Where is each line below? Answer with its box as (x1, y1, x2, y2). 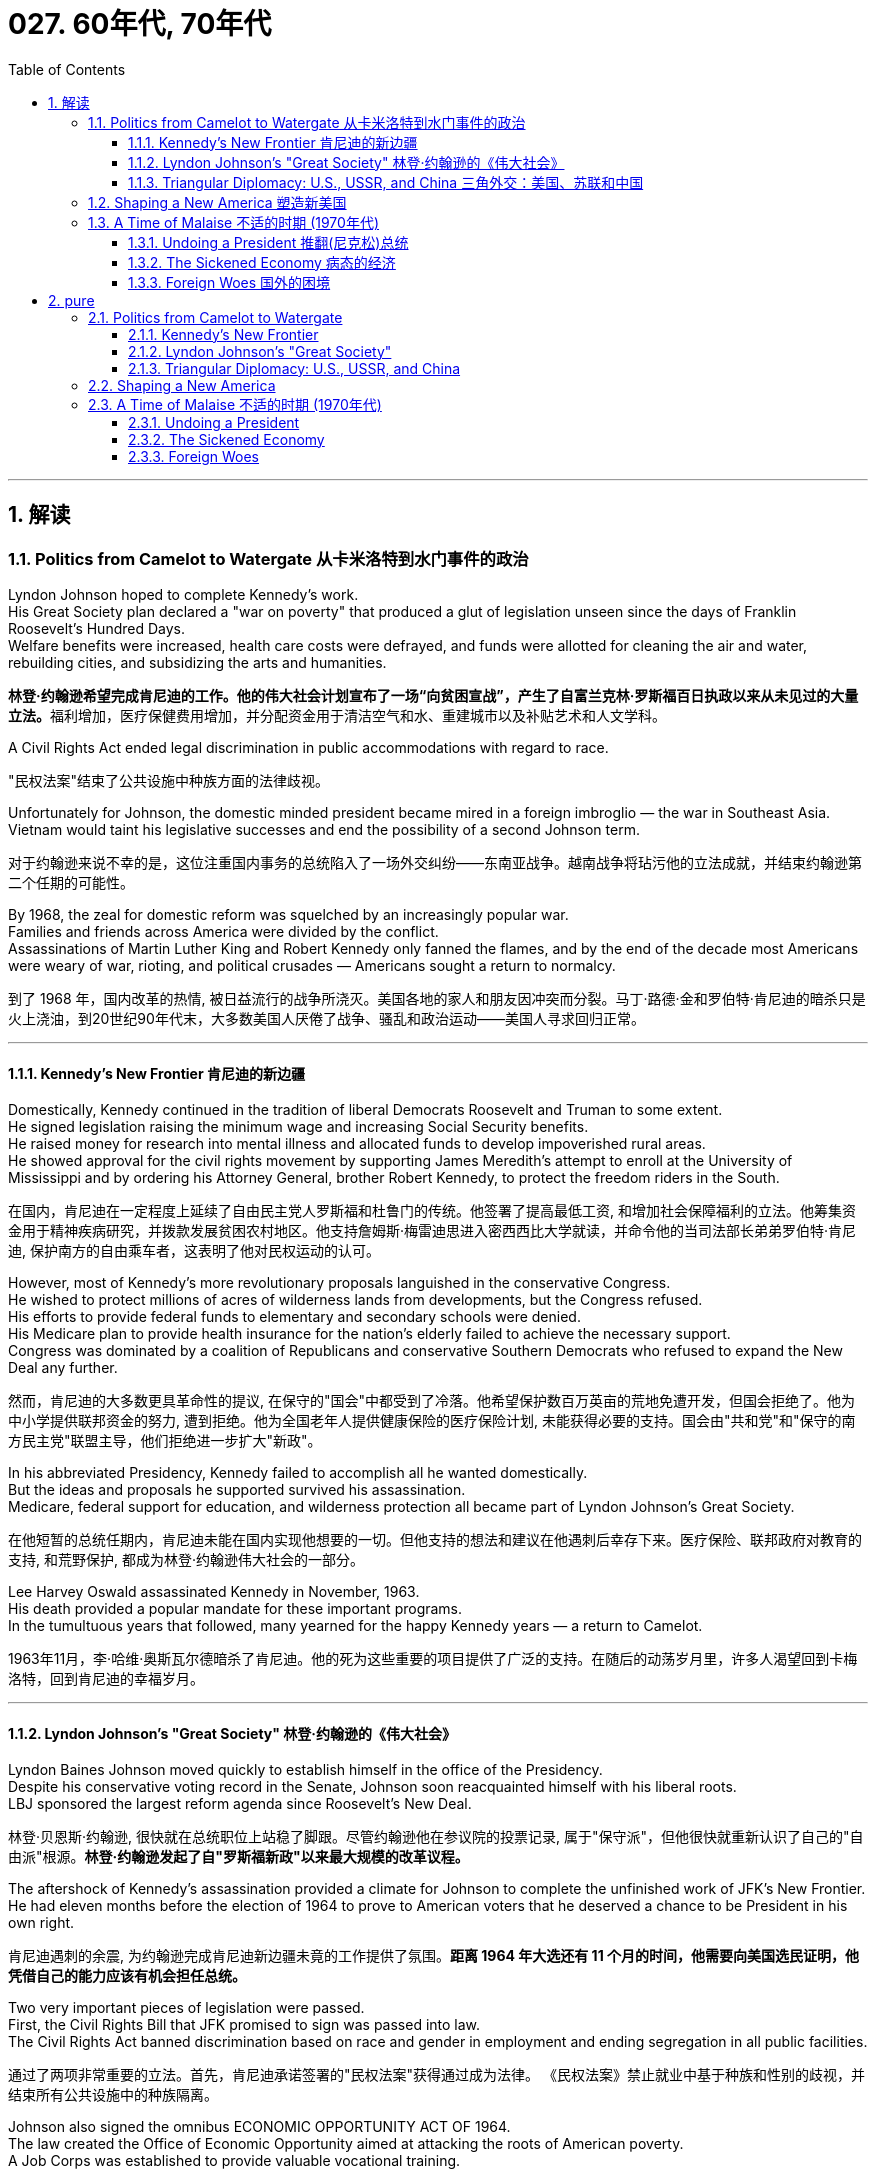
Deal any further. (8, 1359, 118, 1377)
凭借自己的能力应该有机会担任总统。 (8, 1967, 246, 1985)
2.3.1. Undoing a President (128, 413, 300, 431)
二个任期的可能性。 (8, 873, 134, 891)
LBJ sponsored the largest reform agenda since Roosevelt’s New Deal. (8, 1795, 472, 1813)
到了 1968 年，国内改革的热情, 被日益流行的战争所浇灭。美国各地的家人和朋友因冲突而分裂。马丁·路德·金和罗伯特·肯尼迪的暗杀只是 (8, 989, 866, 1007)
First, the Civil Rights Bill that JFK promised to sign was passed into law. (8, 2016, 481, 2034)
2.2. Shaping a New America (88, 376, 276, 394)
